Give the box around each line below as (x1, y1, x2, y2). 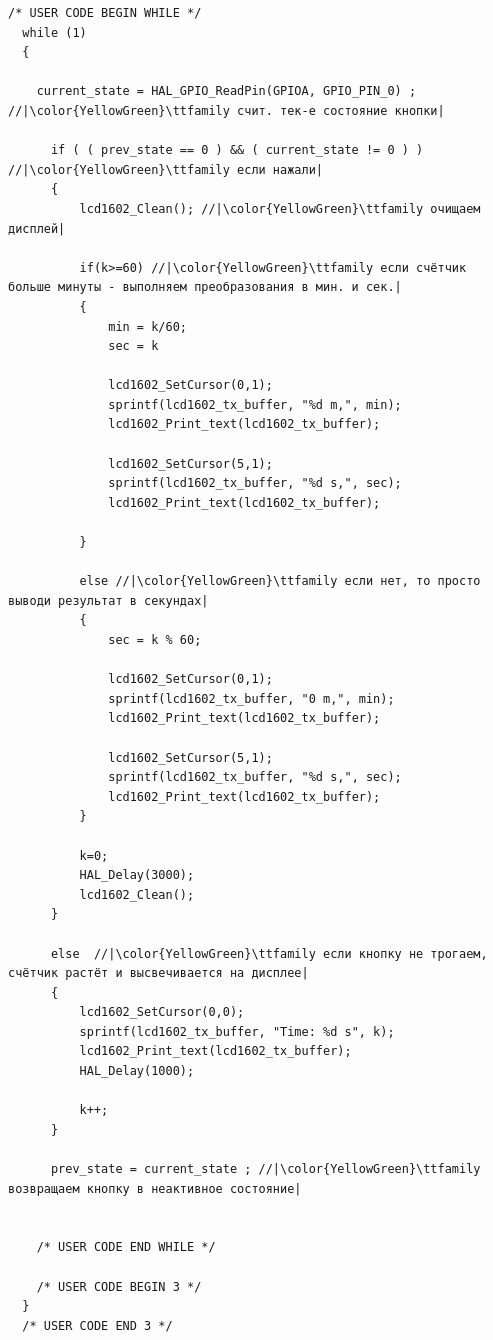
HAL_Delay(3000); (79, 868, 195, 883)
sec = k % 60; (108, 633, 202, 647)
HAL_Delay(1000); (79, 1064, 195, 1079)
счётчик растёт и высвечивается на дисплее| (8, 966, 309, 981)
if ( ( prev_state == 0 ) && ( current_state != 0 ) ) (50, 143, 424, 158)
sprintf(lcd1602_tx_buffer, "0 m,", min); (108, 691, 395, 706)
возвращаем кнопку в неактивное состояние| (8, 1181, 302, 1196)
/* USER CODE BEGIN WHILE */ (8, 6, 202, 20)
